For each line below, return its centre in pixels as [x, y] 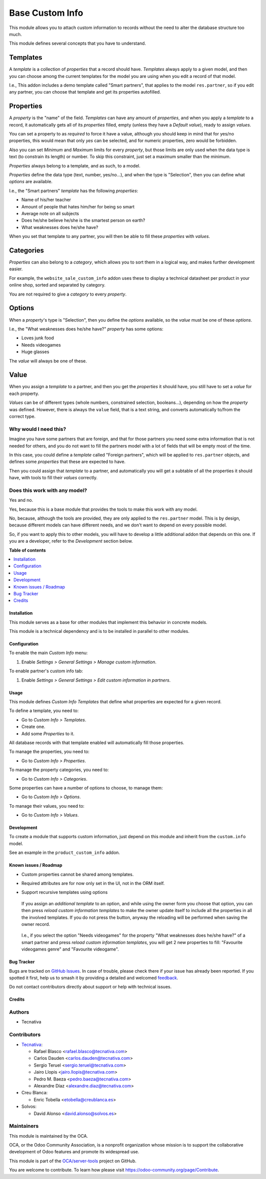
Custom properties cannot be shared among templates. [78, 874]
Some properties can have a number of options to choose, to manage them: [86, 787]
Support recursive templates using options [65, 892]
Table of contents [28, 550]
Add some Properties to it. [48, 733]
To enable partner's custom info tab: [46, 671]
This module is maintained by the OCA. [49, 1136]
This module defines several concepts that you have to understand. [78, 43]
